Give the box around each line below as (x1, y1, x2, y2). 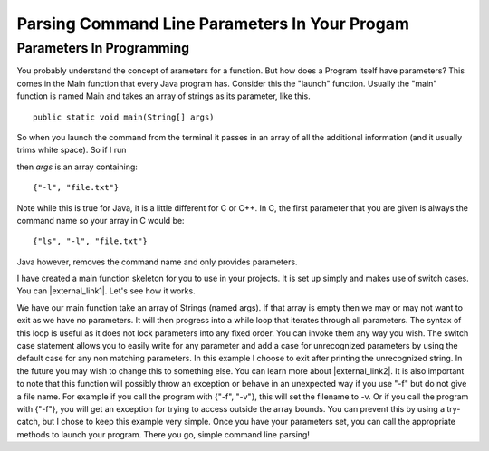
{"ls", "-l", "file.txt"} (33, 236, 149, 246)
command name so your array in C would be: (16, 215, 185, 225)
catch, (16, 417, 41, 427)
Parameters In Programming (16, 40, 190, 56)
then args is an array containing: (16, 161, 138, 172)
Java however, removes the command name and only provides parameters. (16, 256, 298, 267)
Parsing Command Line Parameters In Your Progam (16, 14, 410, 34)
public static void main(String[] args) (33, 111, 215, 122)
